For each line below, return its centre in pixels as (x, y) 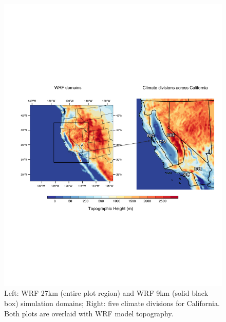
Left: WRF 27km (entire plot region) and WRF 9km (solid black (106, 293)
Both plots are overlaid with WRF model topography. (89, 313)
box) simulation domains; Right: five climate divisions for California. (112, 303)
